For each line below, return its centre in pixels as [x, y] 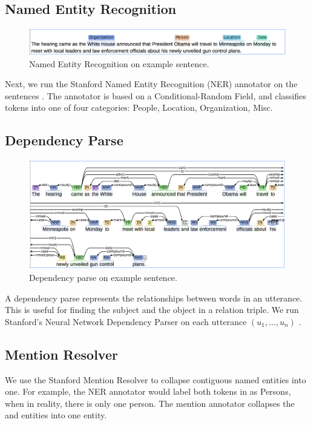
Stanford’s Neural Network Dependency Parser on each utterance [126, 321]
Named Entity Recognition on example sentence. [119, 63]
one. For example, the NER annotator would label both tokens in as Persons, [148, 391]
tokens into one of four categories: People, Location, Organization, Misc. [139, 107]
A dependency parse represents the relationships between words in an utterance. [154, 298]
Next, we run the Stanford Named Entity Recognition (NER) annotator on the [151, 84]
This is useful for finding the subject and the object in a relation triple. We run [152, 310]
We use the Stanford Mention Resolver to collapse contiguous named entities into [155, 379]
